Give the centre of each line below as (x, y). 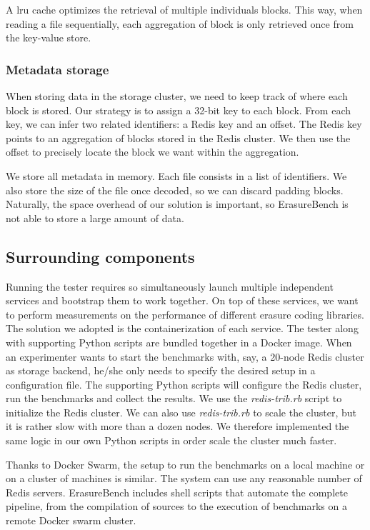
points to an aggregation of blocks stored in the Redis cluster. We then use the (178, 137)
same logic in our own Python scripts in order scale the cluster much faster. (171, 440)
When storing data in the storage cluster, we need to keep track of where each (177, 96)
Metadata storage (57, 69)
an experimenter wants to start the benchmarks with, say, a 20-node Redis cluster (185, 356)
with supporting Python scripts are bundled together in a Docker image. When (179, 342)
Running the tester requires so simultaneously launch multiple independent (170, 286)
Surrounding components (100, 256)
